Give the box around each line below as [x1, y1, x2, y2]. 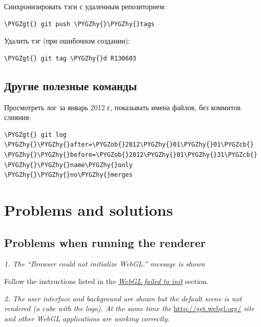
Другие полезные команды [4, 77, 137, 93]
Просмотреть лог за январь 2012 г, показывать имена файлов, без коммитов [4, 101, 241, 112]
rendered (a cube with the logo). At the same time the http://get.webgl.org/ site [4, 303, 254, 314]
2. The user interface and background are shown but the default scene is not [4, 293, 242, 303]
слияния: [4, 112, 31, 122]
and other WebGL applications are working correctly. [4, 313, 170, 323]
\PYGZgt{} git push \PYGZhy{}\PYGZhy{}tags [4, 20, 155, 28]
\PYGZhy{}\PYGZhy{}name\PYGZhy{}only [4, 161, 133, 169]
